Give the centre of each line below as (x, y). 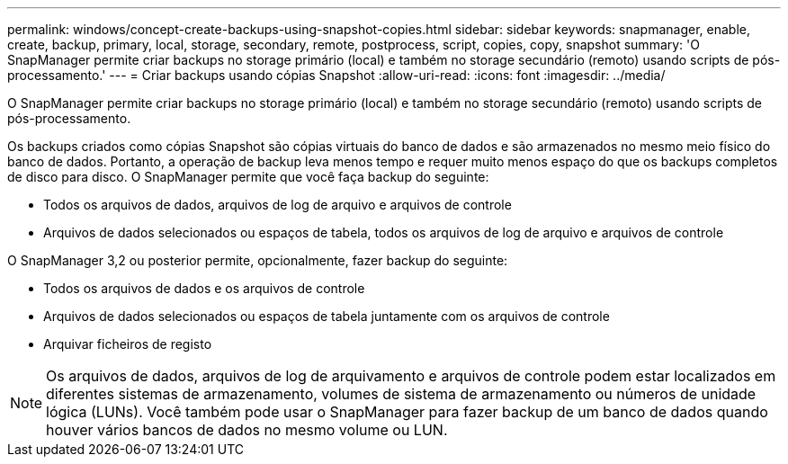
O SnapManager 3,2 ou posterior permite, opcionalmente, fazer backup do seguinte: (258, 260)
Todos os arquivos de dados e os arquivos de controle (204, 288)
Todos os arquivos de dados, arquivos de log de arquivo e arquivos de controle (278, 205)
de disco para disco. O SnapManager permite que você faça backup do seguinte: (248, 177)
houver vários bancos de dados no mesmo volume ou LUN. (247, 430)
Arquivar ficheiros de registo (128, 344)
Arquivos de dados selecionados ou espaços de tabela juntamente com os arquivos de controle (327, 316)
